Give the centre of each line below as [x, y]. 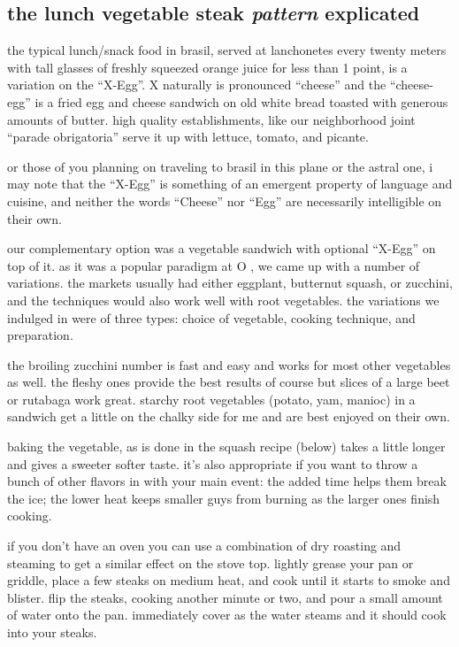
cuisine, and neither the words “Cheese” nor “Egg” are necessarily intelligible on [225, 200]
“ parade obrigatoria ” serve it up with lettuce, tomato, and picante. [188, 137]
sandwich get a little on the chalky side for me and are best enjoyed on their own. [229, 416]
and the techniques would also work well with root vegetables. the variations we [223, 300]
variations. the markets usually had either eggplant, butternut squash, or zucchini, [230, 283]
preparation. [40, 335]
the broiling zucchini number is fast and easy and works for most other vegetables [229, 364]
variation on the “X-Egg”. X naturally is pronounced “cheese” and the [197, 85]
